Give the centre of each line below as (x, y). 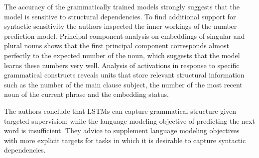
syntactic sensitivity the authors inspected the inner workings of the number (121, 26)
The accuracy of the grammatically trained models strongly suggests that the (122, 6)
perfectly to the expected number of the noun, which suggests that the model (122, 55)
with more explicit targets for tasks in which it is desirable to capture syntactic (125, 140)
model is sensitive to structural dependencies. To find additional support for (120, 16)
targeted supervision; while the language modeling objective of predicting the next (129, 120)
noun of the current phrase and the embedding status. (86, 94)
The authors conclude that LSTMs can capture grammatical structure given (120, 111)
